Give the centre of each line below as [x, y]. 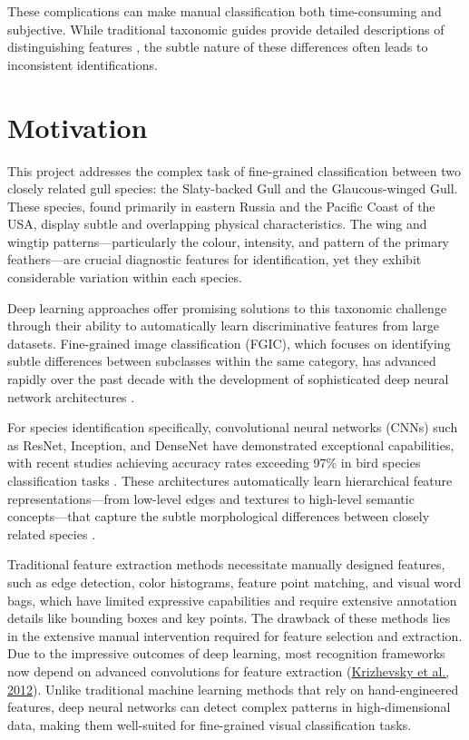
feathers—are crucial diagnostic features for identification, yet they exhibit [215, 259]
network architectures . [71, 396]
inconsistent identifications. [83, 64]
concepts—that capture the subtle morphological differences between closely [219, 516]
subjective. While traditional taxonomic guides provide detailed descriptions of [226, 29]
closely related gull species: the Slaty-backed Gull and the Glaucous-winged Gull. [233, 188]
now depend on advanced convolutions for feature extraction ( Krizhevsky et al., [229, 671]
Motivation [78, 127]
